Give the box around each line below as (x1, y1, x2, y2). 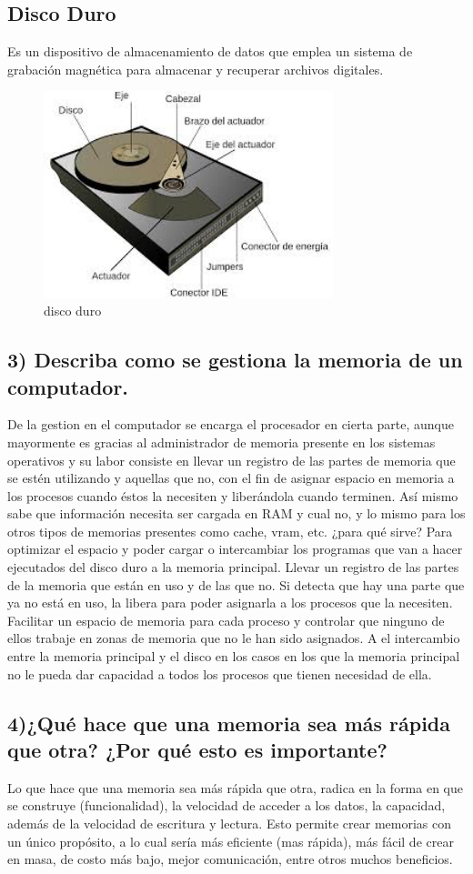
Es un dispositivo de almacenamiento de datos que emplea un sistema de (7, 42, 413, 61)
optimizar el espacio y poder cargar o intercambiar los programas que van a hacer (7, 539, 463, 558)
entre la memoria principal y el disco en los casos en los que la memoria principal (7, 647, 460, 666)
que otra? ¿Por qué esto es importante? (7, 736, 387, 763)
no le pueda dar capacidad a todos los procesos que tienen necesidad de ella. (7, 664, 432, 683)
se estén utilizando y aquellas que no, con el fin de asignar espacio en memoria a (7, 468, 455, 487)
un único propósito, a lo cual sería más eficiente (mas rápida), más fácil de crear (7, 831, 454, 850)
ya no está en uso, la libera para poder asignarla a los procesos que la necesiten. (7, 593, 453, 612)
